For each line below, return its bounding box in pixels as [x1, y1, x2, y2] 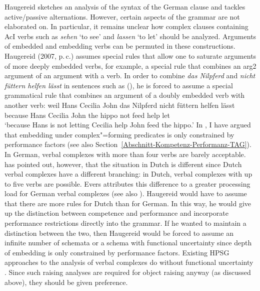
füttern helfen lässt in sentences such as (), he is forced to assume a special [4, 80, 233, 90]
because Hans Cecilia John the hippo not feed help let [4, 109, 170, 120]
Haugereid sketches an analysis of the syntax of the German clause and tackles [4, 2, 245, 12]
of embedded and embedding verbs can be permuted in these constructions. [4, 41, 235, 51]
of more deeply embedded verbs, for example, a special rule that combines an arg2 [4, 60, 256, 71]
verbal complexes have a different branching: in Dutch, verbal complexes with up [4, 169, 252, 179]
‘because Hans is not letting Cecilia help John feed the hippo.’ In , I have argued [4, 119, 251, 130]
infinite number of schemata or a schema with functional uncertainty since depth [4, 237, 252, 248]
